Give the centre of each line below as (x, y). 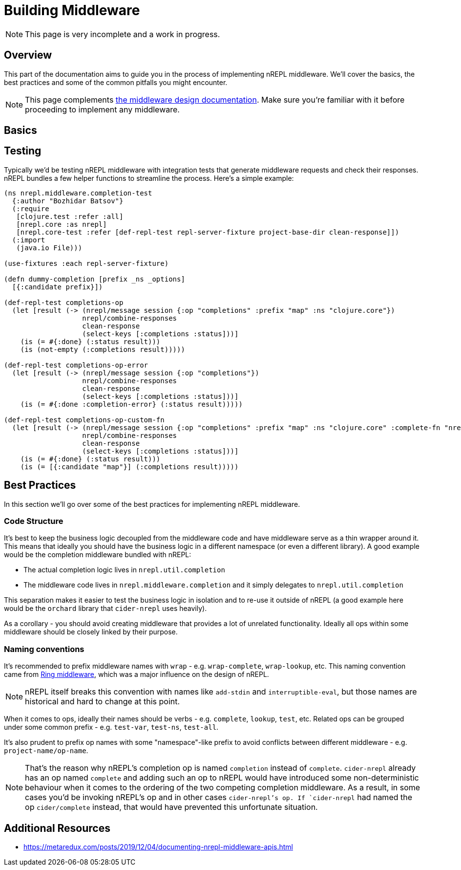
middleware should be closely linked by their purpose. (91, 632)
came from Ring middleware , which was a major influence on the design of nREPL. (136, 674)
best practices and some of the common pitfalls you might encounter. (116, 82)
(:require (31, 208)
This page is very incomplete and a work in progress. (123, 34)
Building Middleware (72, 10)
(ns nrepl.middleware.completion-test (78, 193)
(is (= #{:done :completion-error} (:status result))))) (131, 404)
